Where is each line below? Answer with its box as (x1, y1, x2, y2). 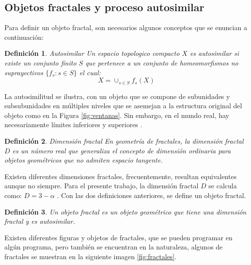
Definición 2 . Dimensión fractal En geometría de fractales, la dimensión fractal (4, 136, 244, 146)
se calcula (208, 181, 237, 191)
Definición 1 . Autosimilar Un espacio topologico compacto (4, 48, 180, 58)
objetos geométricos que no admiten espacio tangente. (4, 155, 163, 165)
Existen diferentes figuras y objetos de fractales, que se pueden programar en (4, 232, 233, 242)
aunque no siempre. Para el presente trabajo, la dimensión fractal (4, 181, 199, 191)
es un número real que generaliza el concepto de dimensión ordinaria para (12, 145, 231, 155)
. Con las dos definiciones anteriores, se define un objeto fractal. (57, 190, 246, 200)
